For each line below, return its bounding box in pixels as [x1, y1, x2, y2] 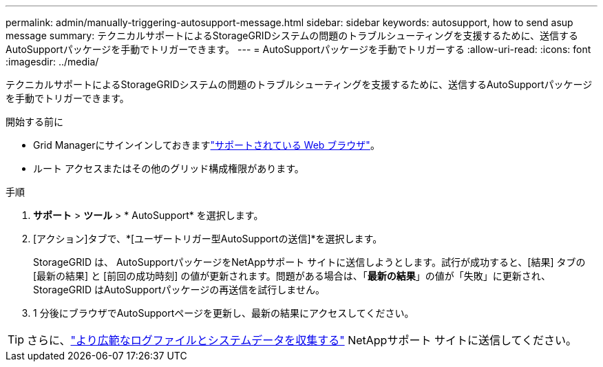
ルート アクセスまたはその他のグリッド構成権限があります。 [33, 162, 304, 174]
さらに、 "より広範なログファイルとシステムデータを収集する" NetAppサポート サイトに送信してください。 [27, 333, 577, 347]
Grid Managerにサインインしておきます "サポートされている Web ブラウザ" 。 [33, 139, 380, 151]
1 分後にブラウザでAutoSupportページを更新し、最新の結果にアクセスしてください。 [33, 307, 414, 319]
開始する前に [6, 116, 63, 127]
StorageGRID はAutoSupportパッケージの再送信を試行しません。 [33, 284, 325, 295]
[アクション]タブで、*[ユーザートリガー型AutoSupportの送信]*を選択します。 [33, 233, 383, 244]
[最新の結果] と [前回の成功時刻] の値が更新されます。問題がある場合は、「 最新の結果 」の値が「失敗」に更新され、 [33, 270, 551, 282]
